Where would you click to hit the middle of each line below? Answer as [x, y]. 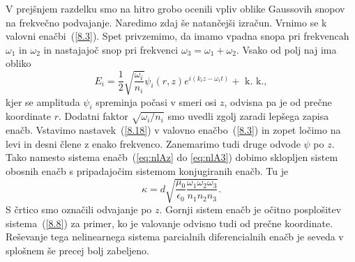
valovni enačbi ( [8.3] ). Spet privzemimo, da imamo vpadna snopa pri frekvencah [177, 36]
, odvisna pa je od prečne [278, 101]
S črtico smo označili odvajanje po [79, 209]
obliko [18, 63]
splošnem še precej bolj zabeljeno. [77, 250]
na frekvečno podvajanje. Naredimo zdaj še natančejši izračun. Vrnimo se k [166, 22]
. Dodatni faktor [93, 116]
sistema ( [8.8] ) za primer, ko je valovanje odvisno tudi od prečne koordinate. [169, 223]
